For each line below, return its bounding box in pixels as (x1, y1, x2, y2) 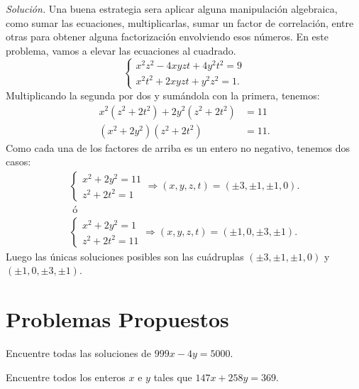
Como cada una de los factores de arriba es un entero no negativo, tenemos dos (6, 140, 350, 155)
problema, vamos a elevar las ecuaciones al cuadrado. (6, 43, 236, 57)
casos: (6, 154, 31, 169)
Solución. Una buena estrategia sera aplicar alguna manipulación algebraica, (6, 1, 338, 16)
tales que (153, 369, 192, 384)
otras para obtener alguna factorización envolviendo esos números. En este (6, 29, 328, 44)
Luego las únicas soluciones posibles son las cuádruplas (6, 248, 244, 263)
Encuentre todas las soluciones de (6, 346, 152, 361)
